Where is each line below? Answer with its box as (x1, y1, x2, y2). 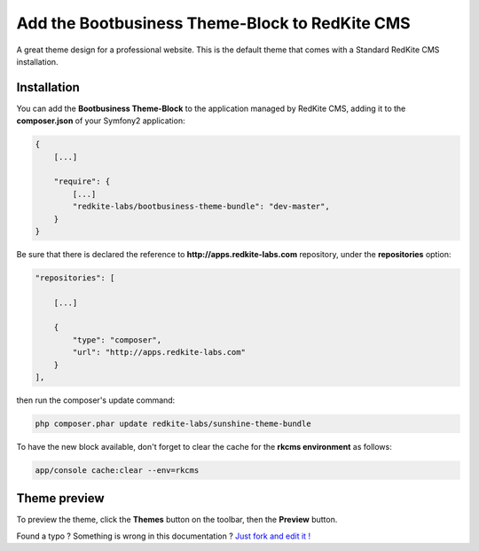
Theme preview (16, 491, 106, 506)
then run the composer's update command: (16, 395, 176, 405)
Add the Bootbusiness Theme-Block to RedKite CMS (16, 13, 412, 33)
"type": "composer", (72, 335, 162, 345)
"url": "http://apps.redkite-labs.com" (72, 347, 246, 358)
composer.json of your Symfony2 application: (16, 115, 185, 126)
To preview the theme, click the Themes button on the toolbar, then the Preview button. (16, 515, 338, 525)
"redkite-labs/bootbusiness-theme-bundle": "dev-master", (72, 201, 330, 212)
